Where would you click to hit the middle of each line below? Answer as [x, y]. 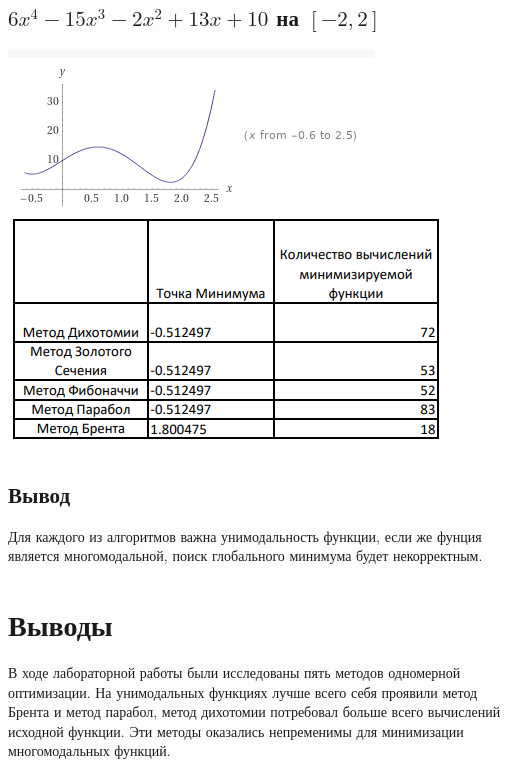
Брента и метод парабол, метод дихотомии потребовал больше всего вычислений [254, 711]
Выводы [60, 623]
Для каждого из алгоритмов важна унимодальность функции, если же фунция [245, 535]
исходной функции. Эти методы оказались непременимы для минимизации [236, 730]
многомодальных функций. [89, 750]
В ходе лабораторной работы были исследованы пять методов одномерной [234, 671]
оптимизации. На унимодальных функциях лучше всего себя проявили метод [243, 691]
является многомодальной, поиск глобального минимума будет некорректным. [245, 555]
